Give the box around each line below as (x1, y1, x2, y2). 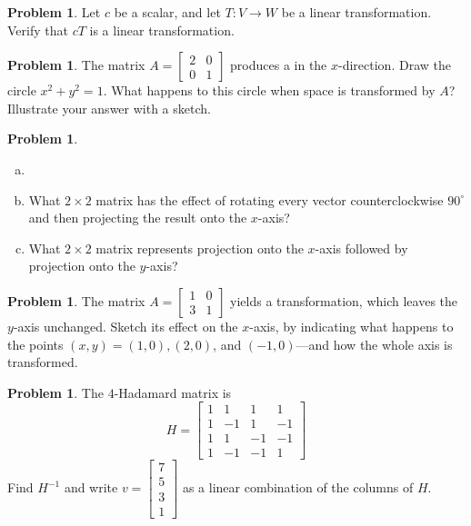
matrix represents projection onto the (95, 238, 304, 257)
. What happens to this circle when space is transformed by (103, 81, 436, 100)
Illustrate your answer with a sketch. (7, 98, 211, 117)
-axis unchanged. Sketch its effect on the (13, 316, 238, 335)
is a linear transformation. (89, 20, 235, 39)
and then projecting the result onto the (28, 208, 247, 227)
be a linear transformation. (281, 3, 432, 21)
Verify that (7, 20, 68, 39)
